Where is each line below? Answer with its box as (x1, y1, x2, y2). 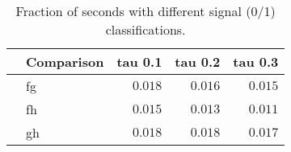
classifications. (105, 20, 186, 39)
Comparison (26, 52, 104, 71)
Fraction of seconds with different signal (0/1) (15, 2, 276, 20)
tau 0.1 (116, 52, 162, 71)
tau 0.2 (175, 52, 221, 71)
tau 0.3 (233, 52, 279, 71)
